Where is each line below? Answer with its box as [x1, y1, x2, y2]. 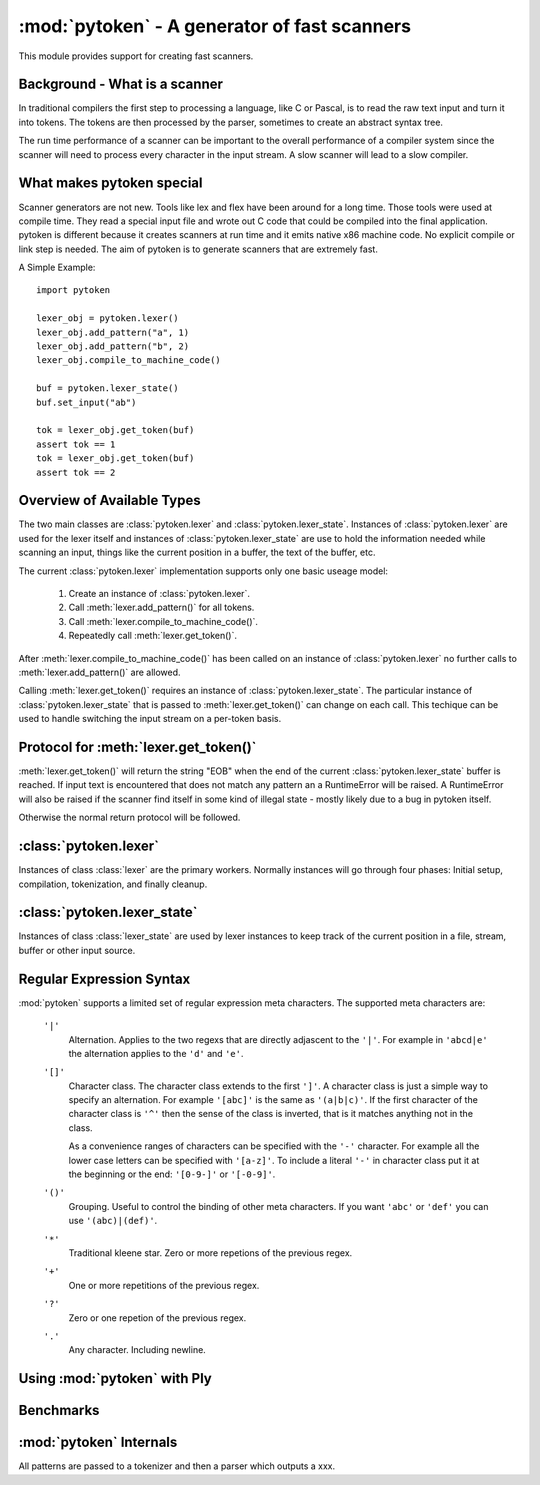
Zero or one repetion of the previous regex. [68, 1311, 247, 1324]
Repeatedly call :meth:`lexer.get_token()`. [68, 630, 238, 642]
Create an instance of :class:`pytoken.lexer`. [68, 588, 250, 600]
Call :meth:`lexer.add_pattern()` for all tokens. [68, 601, 255, 614]
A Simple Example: [18, 261, 96, 274]
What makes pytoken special [18, 175, 203, 192]
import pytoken [36, 285, 111, 296]
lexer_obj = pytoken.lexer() [36, 313, 179, 324]
